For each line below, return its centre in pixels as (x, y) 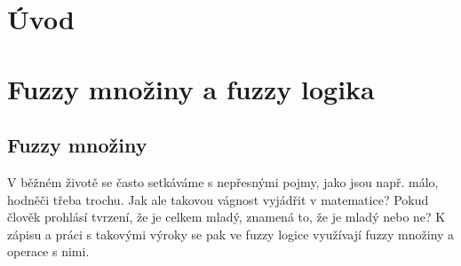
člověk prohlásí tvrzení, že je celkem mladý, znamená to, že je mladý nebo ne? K (227, 217)
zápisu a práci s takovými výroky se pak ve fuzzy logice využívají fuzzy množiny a (231, 234)
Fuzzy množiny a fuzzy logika (191, 88)
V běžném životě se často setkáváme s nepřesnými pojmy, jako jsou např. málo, (223, 181)
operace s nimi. (48, 251)
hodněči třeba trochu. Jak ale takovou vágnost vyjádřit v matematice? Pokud (218, 199)
